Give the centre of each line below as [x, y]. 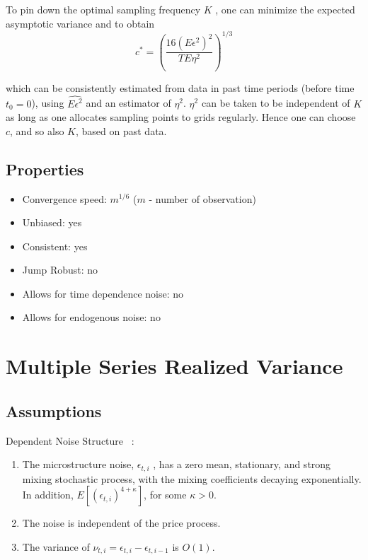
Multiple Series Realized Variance [174, 366]
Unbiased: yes [52, 222]
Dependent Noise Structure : [70, 440]
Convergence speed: [64, 198]
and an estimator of [128, 103]
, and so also [37, 130]
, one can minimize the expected [285, 9]
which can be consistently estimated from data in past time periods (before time [180, 87]
